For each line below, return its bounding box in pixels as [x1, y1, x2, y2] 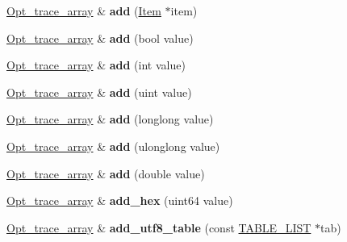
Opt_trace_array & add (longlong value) [6, 111, 214, 127]
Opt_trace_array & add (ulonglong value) [6, 137, 220, 154]
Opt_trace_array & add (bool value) [6, 29, 194, 46]
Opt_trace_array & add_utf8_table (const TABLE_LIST [6, 219, 311, 236]
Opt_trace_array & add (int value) [6, 56, 186, 73]
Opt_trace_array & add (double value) [6, 165, 205, 181]
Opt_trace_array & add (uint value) [6, 83, 192, 100]
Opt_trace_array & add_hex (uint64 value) [6, 192, 233, 209]
